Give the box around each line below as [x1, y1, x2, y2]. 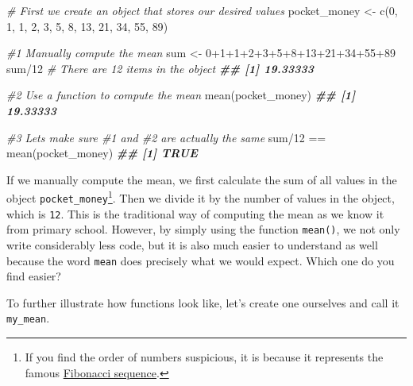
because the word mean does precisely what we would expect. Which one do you [6, 252, 395, 268]
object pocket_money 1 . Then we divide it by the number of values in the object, [6, 187, 395, 206]
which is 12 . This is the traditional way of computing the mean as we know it [6, 205, 384, 222]
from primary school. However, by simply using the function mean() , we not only [6, 221, 400, 237]
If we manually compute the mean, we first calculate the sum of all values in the [6, 171, 397, 187]
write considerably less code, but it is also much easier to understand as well [6, 236, 378, 253]
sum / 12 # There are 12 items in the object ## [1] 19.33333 [6, 60, 315, 76]
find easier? [6, 268, 61, 284]
